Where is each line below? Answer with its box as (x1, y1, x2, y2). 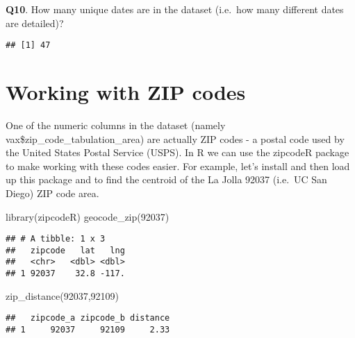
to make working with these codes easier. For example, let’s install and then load (6, 158, 350, 173)
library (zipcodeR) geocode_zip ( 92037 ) (6, 209, 170, 223)
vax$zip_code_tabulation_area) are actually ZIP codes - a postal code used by (6, 131, 345, 146)
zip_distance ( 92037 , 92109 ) (6, 288, 119, 303)
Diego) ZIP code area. (6, 185, 99, 200)
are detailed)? (6, 15, 64, 30)
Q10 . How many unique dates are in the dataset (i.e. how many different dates (6, 2, 344, 16)
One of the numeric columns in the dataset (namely (6, 117, 226, 132)
